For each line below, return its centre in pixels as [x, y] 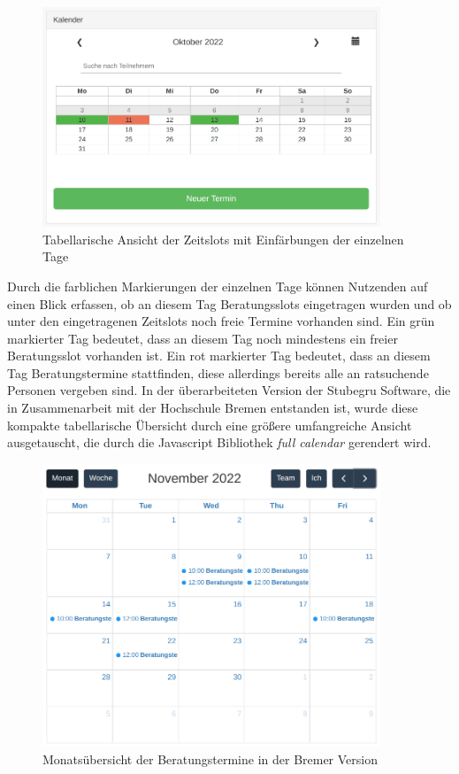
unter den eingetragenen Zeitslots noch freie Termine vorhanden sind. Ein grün [221, 321]
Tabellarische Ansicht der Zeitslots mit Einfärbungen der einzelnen [223, 239]
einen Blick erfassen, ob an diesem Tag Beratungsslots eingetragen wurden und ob [229, 303]
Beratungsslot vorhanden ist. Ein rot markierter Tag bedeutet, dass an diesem [219, 356]
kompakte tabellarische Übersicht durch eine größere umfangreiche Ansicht [210, 425]
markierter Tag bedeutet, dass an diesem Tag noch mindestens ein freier [203, 338]
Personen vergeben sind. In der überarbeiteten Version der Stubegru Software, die [229, 390]
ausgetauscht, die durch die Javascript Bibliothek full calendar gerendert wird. [219, 442]
